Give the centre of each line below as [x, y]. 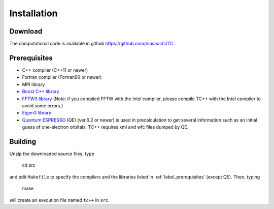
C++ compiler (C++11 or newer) [55, 70]
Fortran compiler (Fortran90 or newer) [62, 77]
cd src [29, 165]
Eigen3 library [37, 113]
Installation [33, 13]
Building [23, 142]
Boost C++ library [41, 92]
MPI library [33, 84]
